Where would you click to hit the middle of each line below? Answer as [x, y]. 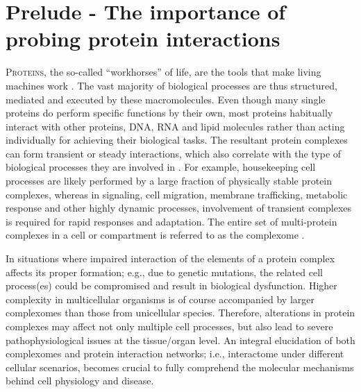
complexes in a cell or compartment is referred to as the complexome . [155, 235]
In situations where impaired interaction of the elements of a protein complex [170, 258]
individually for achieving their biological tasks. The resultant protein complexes [177, 140]
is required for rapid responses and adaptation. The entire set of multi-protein [171, 221]
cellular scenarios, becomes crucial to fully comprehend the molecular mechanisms [180, 367]
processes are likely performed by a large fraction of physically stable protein [169, 181]
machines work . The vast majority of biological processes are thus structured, [171, 85]
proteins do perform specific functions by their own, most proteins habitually [169, 113]
